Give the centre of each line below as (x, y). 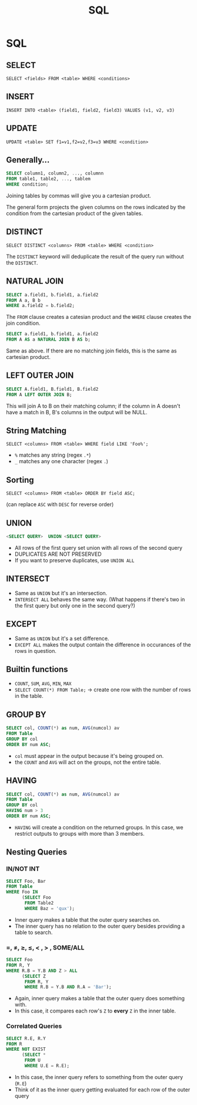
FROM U (33, 1061)
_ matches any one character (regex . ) (61, 461)
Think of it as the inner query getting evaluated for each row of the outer (102, 1089)
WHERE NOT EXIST (26, 1050)
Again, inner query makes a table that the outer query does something (100, 998)
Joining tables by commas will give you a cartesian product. (79, 196)
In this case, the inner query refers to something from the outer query (99, 1077)
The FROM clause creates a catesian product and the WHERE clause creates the (99, 317)
